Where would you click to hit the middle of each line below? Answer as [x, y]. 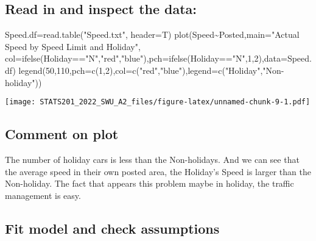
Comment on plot [62, 134]
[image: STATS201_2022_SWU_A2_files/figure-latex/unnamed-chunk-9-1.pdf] [158, 102]
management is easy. [43, 195]
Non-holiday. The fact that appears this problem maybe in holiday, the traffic [149, 183]
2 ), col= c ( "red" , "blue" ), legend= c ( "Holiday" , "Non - [195, 70]
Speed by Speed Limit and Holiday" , [73, 46]
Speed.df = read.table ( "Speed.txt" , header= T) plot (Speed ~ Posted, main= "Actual [152, 34]
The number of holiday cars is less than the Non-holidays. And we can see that [152, 160]
